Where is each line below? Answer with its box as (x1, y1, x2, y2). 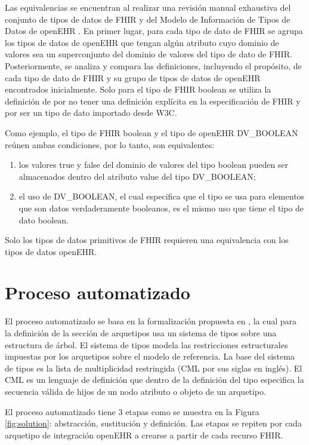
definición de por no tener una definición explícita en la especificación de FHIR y (5, 94, 301, 107)
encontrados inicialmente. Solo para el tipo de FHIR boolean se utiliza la (5, 83, 271, 96)
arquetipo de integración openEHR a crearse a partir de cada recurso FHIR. (5, 428, 283, 441)
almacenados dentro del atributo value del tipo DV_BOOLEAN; (18, 170, 256, 182)
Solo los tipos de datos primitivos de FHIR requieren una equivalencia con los (5, 234, 289, 246)
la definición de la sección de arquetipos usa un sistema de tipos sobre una (5, 327, 277, 339)
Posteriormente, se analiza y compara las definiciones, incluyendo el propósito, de (5, 59, 302, 72)
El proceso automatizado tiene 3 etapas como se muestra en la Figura (5, 405, 259, 418)
